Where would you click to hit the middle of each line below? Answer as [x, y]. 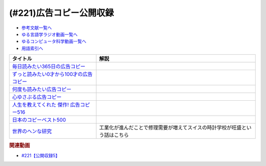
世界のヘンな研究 [32, 131]
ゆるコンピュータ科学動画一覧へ [54, 41]
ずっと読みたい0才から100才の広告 [52, 74]
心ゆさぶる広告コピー [37, 97]
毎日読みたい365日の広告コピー [49, 67]
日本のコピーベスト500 [39, 120]
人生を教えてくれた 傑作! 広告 [46, 105]
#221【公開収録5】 [41, 155]
